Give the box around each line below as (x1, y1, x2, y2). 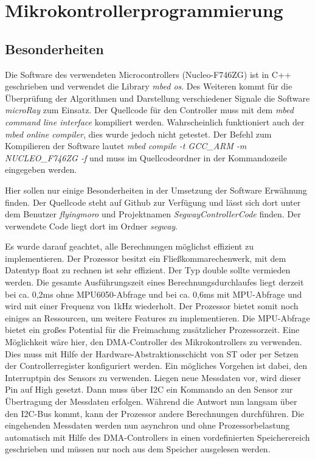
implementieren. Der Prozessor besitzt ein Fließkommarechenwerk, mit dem (5, 251, 286, 264)
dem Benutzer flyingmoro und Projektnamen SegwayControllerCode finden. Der (5, 208, 301, 220)
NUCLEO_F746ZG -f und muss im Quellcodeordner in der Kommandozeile (5, 151, 287, 164)
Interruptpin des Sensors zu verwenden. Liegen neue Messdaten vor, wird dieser (5, 371, 302, 384)
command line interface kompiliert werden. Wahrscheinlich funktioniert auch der (5, 115, 305, 128)
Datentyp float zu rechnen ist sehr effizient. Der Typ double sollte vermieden (5, 264, 291, 276)
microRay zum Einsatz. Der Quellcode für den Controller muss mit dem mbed (5, 103, 294, 116)
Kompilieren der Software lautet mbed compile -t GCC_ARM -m (5, 139, 247, 152)
